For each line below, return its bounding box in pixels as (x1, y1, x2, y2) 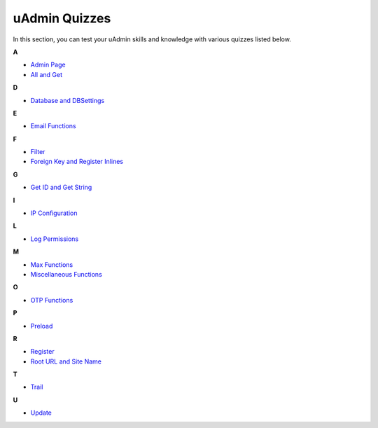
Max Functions (30, 260, 73, 269)
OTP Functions (30, 296, 73, 304)
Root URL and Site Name (30, 357, 101, 366)
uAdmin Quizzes (13, 11, 111, 26)
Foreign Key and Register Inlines (30, 158, 124, 166)
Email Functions (30, 122, 76, 130)
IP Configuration (30, 209, 78, 217)
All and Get (30, 70, 63, 78)
